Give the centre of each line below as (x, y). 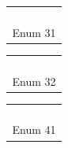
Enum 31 (34, 32)
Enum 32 (34, 81)
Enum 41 (34, 129)
